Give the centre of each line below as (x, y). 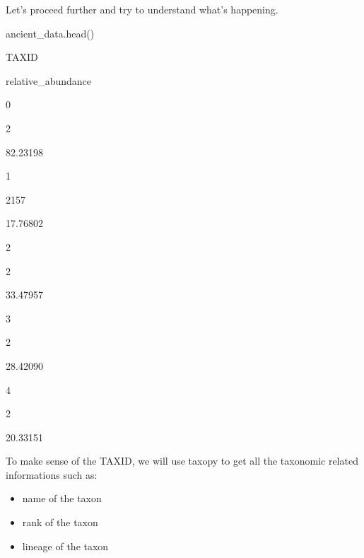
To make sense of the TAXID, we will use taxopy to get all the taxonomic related (182, 461)
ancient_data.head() (50, 33)
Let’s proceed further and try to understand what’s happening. (142, 9)
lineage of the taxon (65, 546)
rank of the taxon (60, 522)
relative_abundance (49, 80)
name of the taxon (62, 498)
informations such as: (52, 474)
